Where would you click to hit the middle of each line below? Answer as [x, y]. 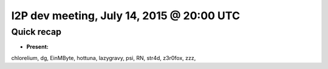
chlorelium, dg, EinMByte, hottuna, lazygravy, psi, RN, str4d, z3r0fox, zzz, [104, 58]
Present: [37, 47]
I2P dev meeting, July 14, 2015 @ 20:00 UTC [125, 16]
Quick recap [36, 32]
